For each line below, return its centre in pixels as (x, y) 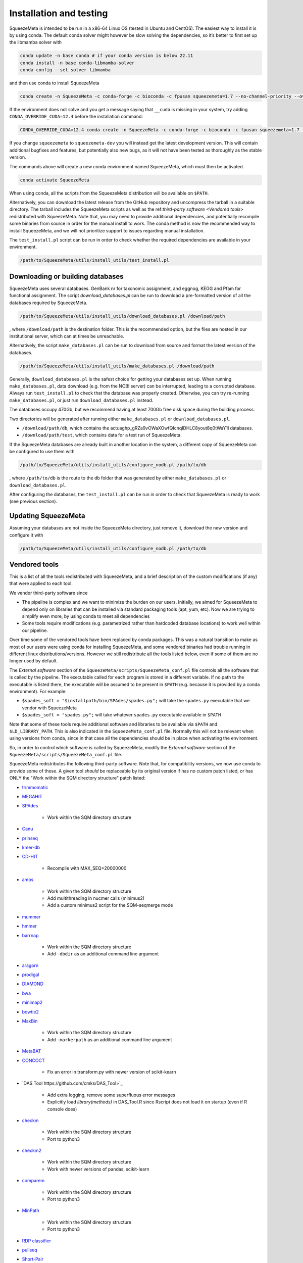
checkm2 (32, 1151)
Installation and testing (59, 13)
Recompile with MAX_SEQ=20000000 (87, 868)
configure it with (26, 535)
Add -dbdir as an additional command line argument (103, 954)
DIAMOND (33, 984)
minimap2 (32, 1002)
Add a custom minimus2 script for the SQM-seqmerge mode (110, 905)
